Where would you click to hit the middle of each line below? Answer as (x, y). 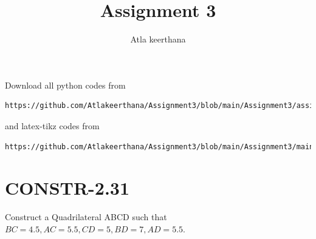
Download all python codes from (65, 85)
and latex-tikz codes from (52, 125)
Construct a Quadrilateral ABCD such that (86, 217)
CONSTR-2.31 (67, 188)
